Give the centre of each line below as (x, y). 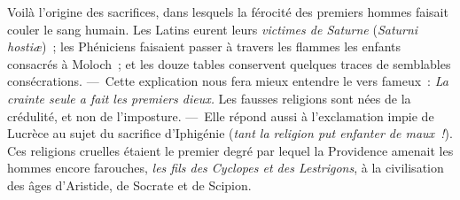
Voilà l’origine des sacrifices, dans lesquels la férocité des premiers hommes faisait (228, 12)
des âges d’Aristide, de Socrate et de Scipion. (129, 185)
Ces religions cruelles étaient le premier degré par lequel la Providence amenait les (230, 150)
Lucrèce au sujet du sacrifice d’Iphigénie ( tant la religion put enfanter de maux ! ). (230, 133)
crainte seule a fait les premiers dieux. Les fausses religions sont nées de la (209, 98)
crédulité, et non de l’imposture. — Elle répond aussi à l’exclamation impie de (221, 115)
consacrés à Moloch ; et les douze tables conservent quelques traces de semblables (229, 63)
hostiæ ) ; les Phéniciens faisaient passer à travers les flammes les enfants (204, 46)
